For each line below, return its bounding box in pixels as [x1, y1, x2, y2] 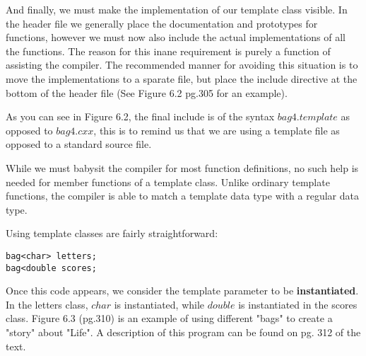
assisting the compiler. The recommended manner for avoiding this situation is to [6, 57, 358, 72]
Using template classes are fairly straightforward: [6, 226, 218, 241]
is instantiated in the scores [238, 297, 358, 311]
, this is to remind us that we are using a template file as [93, 122, 340, 137]
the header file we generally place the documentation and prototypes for [6, 16, 318, 30]
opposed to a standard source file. [6, 137, 152, 151]
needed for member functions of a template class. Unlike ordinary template [6, 174, 330, 189]
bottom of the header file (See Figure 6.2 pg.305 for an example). [6, 85, 288, 100]
